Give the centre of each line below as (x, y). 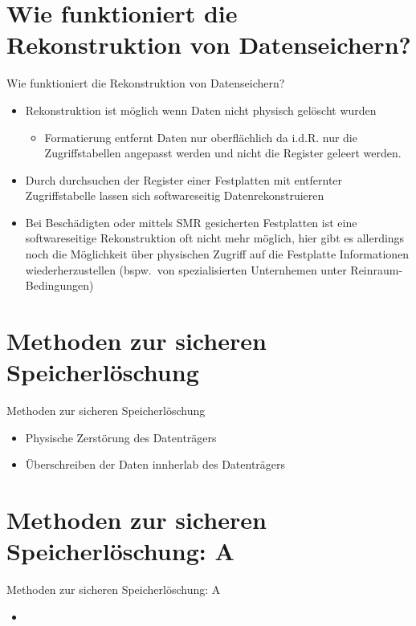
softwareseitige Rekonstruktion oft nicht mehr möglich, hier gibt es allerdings (215, 238)
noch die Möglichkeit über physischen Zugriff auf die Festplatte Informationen (217, 254)
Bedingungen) (59, 285)
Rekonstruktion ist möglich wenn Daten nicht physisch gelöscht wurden (201, 110)
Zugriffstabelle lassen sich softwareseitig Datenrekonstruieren (175, 195)
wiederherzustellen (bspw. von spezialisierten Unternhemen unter (186, 269)
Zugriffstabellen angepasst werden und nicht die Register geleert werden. (223, 153)
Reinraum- (377, 269)
